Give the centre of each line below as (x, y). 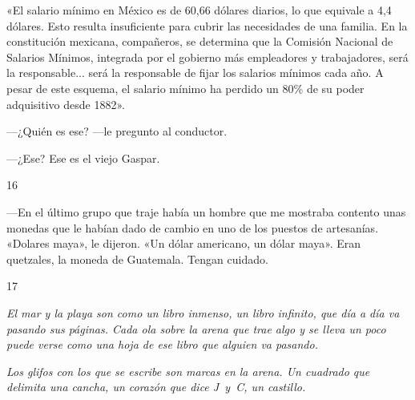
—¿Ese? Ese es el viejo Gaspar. (83, 158)
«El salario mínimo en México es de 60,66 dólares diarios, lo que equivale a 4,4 (199, 10)
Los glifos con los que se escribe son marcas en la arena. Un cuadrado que (188, 371)
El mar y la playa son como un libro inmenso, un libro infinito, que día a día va (203, 312)
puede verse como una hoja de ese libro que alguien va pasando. (162, 344)
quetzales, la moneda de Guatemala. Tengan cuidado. (137, 259)
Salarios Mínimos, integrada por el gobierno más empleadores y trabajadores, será (207, 57)
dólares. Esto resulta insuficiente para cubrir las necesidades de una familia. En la (207, 25)
